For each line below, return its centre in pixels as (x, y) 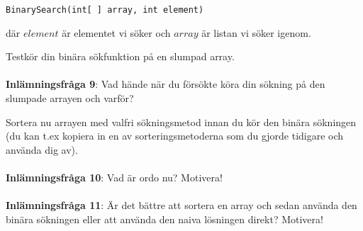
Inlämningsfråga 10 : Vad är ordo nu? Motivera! (114, 177)
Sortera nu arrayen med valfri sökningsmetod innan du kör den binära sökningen (181, 122)
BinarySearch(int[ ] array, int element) (105, 10)
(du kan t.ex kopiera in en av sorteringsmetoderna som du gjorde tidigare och (175, 136)
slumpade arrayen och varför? (70, 98)
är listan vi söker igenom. (256, 32)
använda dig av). (42, 149)
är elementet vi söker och (116, 32)
